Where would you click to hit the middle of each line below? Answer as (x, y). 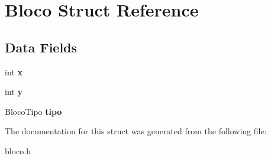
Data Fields (41, 47)
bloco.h (18, 150)
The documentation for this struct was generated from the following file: (136, 131)
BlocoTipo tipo (33, 111)
